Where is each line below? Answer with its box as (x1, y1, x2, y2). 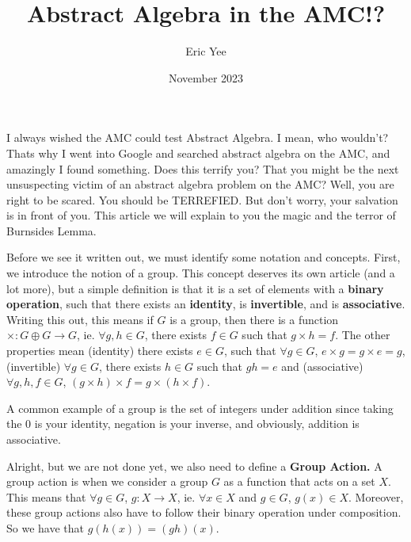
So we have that (6, 519, 84, 536)
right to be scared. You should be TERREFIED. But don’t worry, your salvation (6, 191, 398, 208)
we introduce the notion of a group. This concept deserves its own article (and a (6, 265, 395, 281)
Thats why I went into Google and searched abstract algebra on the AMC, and (6, 144, 390, 161)
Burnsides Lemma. (6, 222, 97, 239)
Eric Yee (185, 43, 226, 59)
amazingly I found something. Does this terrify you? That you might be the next (6, 160, 399, 177)
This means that (6, 488, 86, 505)
